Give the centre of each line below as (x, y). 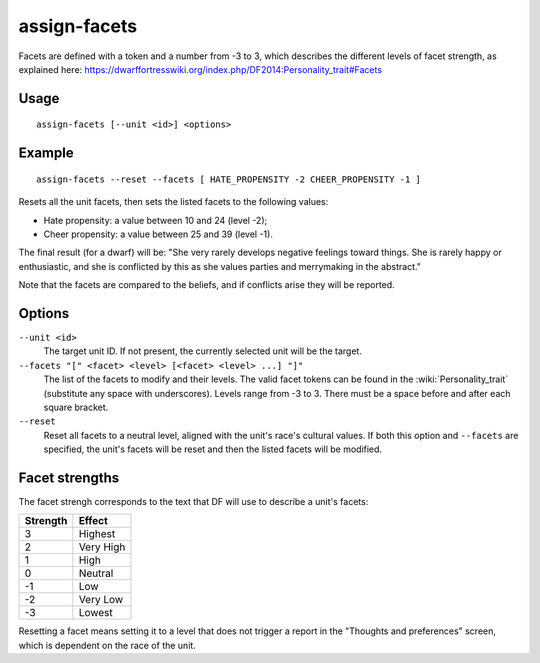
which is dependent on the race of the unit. (107, 645)
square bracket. (76, 407)
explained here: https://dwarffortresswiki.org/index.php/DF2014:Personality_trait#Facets (200, 69)
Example (46, 153)
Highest (97, 534)
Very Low (101, 600)
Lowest (96, 613)
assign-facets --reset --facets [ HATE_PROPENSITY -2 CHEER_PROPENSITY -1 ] (229, 179)
